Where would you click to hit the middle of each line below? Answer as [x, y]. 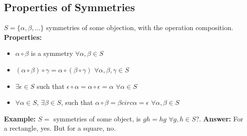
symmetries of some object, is [97, 118]
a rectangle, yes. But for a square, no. [60, 128]
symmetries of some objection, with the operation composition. [140, 27]
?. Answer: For [220, 118]
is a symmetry [52, 53]
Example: [20, 118]
